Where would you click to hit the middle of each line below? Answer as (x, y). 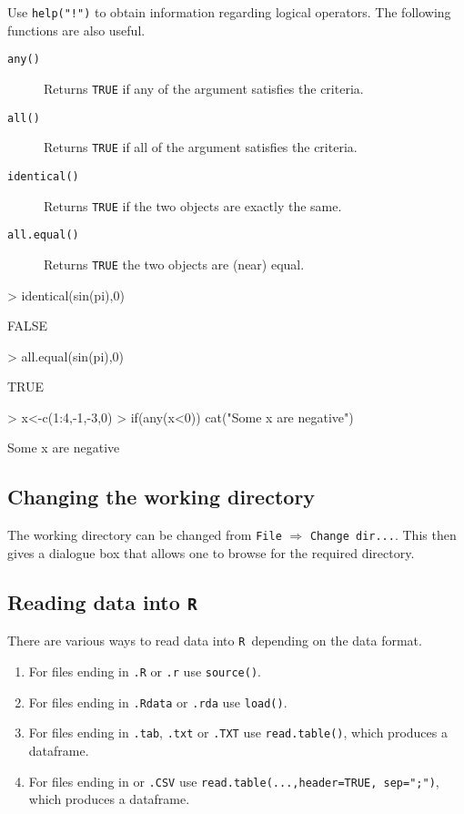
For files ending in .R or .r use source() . (145, 671)
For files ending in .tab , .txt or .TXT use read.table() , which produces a (238, 733)
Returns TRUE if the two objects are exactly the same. (193, 205)
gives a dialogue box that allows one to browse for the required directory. (211, 552)
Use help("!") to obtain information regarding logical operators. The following (229, 12)
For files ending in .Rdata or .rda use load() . (158, 702)
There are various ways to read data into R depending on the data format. (215, 641)
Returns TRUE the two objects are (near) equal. (174, 264)
